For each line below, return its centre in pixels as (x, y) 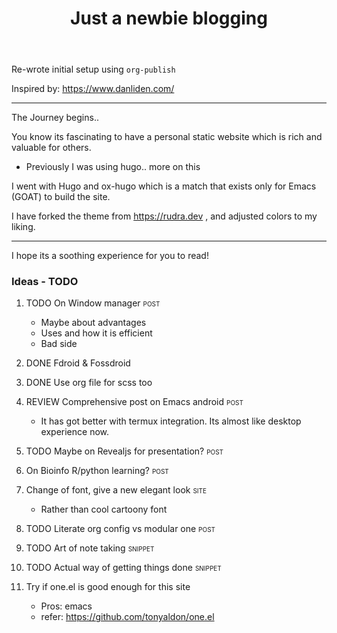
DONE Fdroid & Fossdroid (78, 363)
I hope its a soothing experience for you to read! (110, 256)
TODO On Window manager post (93, 303)
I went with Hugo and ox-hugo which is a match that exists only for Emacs (164, 186)
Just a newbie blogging (169, 18)
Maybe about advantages (93, 323)
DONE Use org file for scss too (89, 383)
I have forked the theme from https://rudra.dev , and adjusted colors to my (164, 216)
